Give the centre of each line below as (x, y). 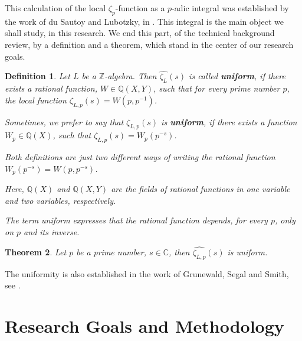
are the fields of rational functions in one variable (201, 189)
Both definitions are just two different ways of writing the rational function (140, 157)
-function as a (140, 8)
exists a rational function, (51, 88)
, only (285, 220)
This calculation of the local (55, 8)
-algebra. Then (131, 76)
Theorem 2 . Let (36, 251)
